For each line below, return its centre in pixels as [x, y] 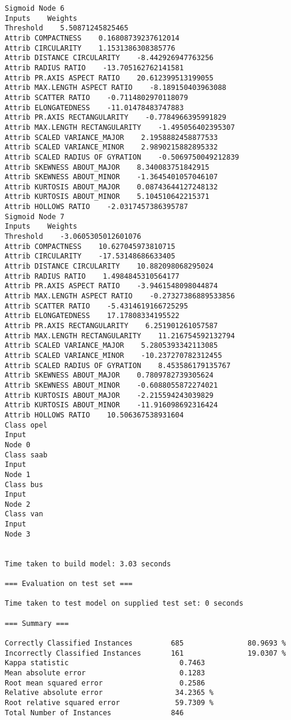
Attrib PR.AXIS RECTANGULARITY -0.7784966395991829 [116, 118]
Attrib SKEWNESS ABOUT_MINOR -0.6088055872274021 [111, 385]
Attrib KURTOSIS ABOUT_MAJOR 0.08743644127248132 [111, 187]
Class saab [26, 455]
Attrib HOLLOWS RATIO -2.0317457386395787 [96, 207]
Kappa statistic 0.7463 [105, 663]
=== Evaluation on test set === [69, 584]
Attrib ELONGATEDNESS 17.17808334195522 [92, 316]
